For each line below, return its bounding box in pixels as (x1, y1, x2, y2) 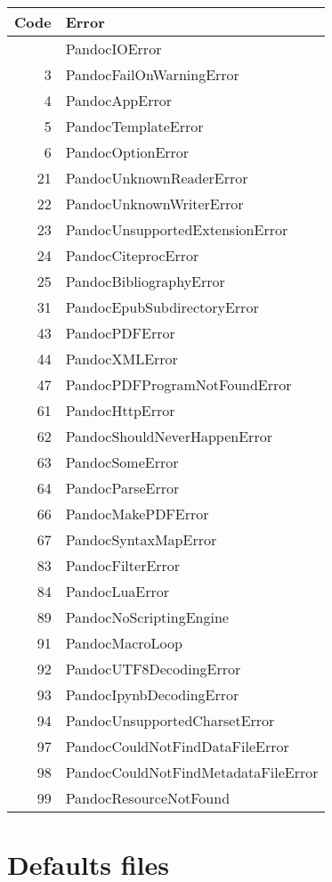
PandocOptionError (65, 142, 190, 162)
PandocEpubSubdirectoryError (65, 297, 259, 317)
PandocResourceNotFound (65, 788, 231, 808)
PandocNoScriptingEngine (65, 607, 229, 627)
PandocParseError (65, 478, 180, 498)
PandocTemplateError (65, 116, 204, 136)
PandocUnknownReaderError (65, 167, 248, 188)
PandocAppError (65, 90, 172, 110)
